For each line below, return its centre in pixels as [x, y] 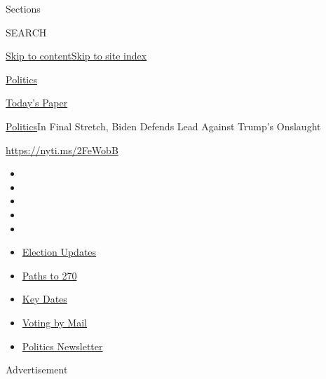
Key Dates [45, 299]
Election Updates [59, 252]
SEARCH [26, 32]
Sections [23, 8]
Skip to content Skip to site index [76, 56]
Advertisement [37, 370]
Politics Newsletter [62, 346]
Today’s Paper [37, 103]
